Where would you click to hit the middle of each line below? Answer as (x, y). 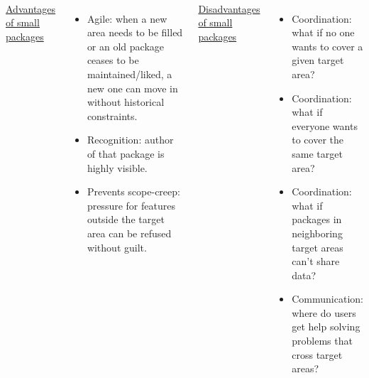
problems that (322, 341)
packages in (317, 219)
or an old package (126, 46)
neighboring (317, 233)
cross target (317, 354)
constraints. (112, 115)
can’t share (316, 261)
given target (318, 60)
